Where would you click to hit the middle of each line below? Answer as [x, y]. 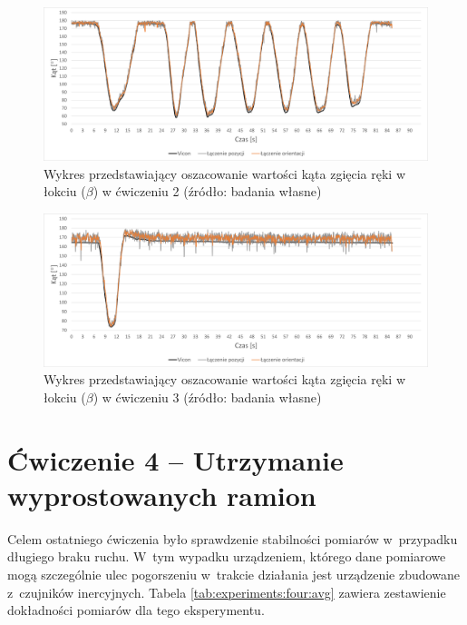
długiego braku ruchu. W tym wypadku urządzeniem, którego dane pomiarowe [227, 556]
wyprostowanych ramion [162, 495]
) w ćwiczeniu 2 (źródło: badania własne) [207, 191]
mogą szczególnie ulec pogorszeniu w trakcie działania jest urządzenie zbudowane [233, 574]
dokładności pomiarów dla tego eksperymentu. [136, 610]
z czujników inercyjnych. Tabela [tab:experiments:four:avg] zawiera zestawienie [227, 592]
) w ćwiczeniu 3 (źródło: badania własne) [207, 397]
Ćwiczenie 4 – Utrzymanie [175, 459]
